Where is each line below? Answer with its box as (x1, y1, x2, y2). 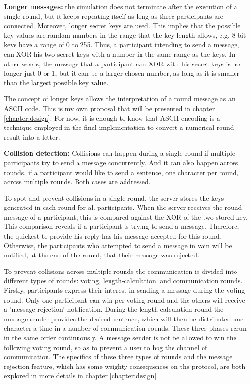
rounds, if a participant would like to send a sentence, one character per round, (4, 167, 239, 177)
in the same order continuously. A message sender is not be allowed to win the (4, 333, 236, 342)
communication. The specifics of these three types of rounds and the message (4, 352, 233, 362)
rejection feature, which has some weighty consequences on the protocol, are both (4, 361, 246, 371)
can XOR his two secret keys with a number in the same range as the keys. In (4, 48, 235, 59)
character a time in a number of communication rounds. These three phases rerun (4, 323, 247, 333)
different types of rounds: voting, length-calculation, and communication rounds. (4, 275, 243, 286)
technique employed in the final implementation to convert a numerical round (4, 122, 234, 132)
